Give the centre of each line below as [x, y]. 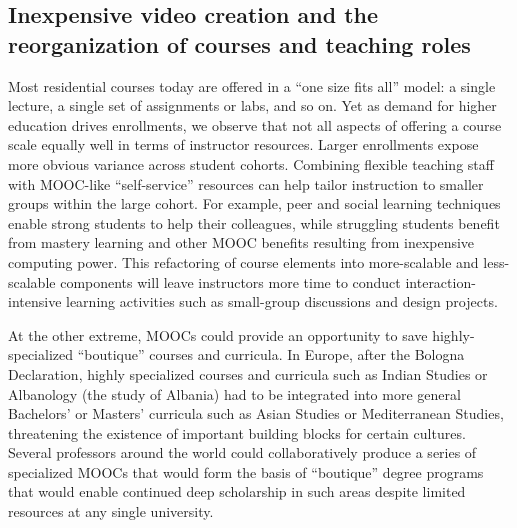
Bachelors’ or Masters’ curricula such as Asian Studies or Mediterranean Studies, [256, 413]
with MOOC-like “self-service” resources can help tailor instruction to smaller [246, 183]
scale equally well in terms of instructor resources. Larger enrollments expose [243, 144]
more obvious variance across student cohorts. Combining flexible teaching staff [251, 163]
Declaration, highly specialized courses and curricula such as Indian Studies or [248, 373]
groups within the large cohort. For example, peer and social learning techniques [254, 203]
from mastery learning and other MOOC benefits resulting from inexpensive [241, 242]
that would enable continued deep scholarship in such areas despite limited [237, 491]
